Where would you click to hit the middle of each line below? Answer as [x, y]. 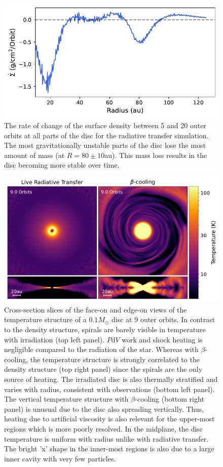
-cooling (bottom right [170, 399]
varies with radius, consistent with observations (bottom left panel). [109, 389]
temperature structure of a [45, 319]
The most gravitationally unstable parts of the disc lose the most [105, 145]
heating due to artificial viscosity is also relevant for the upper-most [109, 419]
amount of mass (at [34, 155]
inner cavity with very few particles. [60, 458]
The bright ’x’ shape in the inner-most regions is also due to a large [109, 449]
